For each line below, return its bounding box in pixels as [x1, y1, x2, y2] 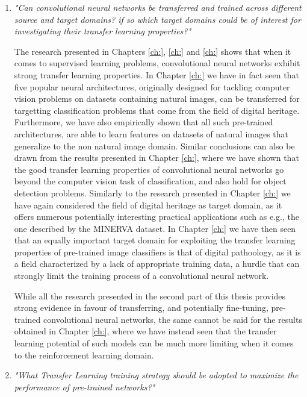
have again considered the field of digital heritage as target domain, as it [14, 198, 282, 211]
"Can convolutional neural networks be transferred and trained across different [14, 1, 302, 13]
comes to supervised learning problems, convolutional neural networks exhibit [14, 57, 300, 69]
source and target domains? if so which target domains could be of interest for [14, 13, 301, 25]
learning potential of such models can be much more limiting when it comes [14, 337, 294, 349]
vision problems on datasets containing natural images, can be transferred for [14, 92, 300, 105]
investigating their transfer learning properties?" [14, 25, 191, 37]
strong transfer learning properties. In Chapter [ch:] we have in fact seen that [14, 68, 299, 81]
